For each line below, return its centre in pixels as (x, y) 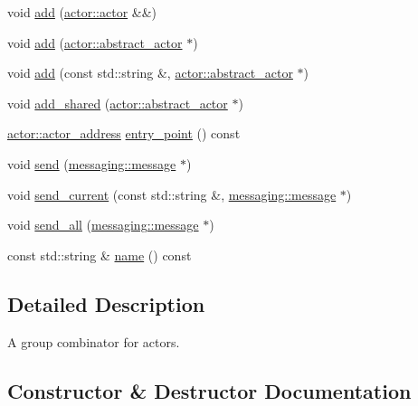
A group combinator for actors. (94, 341)
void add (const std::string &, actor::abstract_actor (150, 73)
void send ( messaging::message (92, 163)
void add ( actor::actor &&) (82, 12)
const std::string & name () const (100, 255)
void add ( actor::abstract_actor (95, 42)
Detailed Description (106, 303)
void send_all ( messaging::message (103, 225)
